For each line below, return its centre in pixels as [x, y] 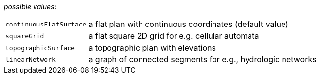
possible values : [30, 7]
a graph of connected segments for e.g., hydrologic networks [202, 59]
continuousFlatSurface [46, 24]
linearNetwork [31, 59]
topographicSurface [40, 48]
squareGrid [25, 36]
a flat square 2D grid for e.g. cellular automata [174, 36]
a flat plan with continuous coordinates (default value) [188, 24]
